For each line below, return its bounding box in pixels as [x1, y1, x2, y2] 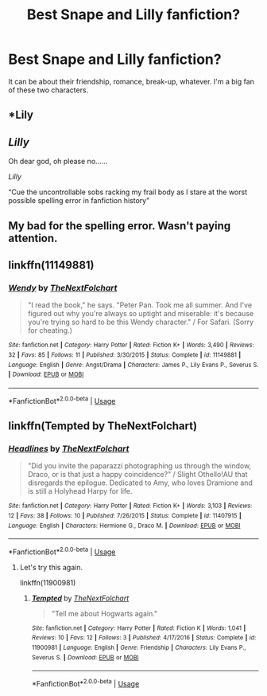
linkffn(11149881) [8, 258, 95, 272]
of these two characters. [8, 85, 89, 95]
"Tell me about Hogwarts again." [51, 608, 158, 618]
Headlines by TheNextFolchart [8, 443, 130, 454]
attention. [8, 231, 58, 244]
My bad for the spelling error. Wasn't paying [8, 219, 231, 233]
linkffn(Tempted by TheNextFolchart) [8, 419, 197, 432]
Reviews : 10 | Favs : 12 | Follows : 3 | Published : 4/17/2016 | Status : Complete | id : [31, 634, 257, 642]
